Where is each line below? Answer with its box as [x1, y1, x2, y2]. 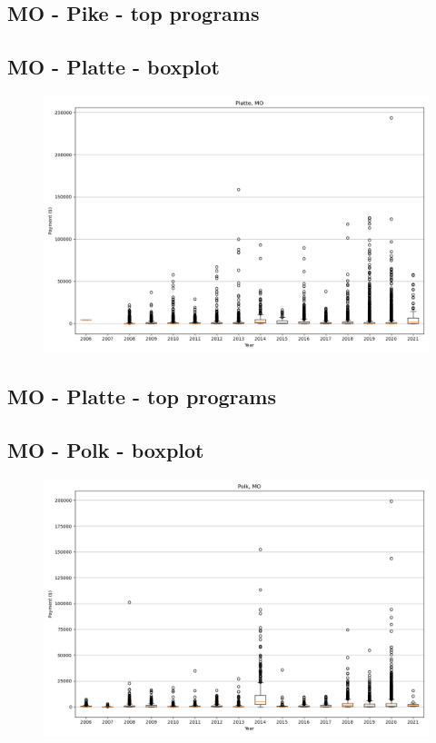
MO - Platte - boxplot [7, 53, 220, 81]
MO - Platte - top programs [7, 382, 276, 411]
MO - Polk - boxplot [7, 436, 204, 464]
